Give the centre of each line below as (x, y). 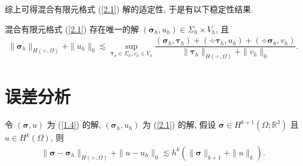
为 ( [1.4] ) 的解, (74, 124)
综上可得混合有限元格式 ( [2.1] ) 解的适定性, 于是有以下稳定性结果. (129, 9)
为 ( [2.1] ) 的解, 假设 (179, 124)
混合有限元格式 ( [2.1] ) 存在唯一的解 (72, 29)
